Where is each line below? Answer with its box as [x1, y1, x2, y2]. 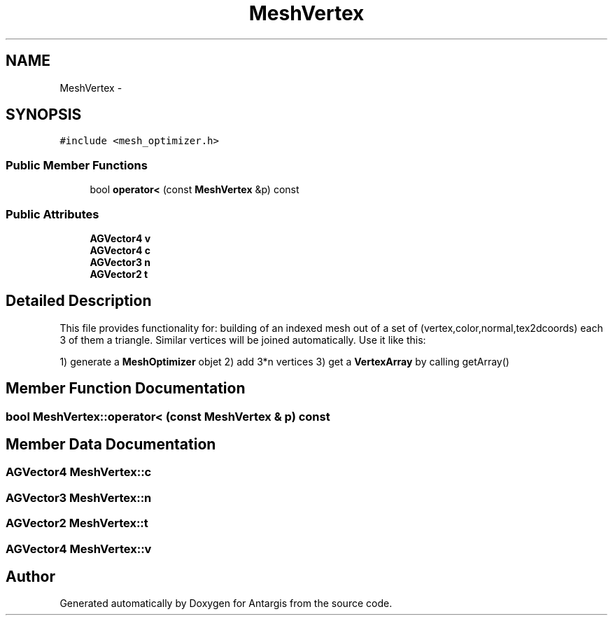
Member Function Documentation [6, 379, 246, 398]
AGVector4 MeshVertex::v [6, 541, 152, 556]
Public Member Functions [6, 158, 148, 172]
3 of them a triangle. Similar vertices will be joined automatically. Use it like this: [59, 333, 426, 346]
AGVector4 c [90, 244, 150, 256]
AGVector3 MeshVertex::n [6, 490, 152, 505]
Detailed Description [6, 292, 152, 310]
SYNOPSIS [6, 106, 82, 124]
